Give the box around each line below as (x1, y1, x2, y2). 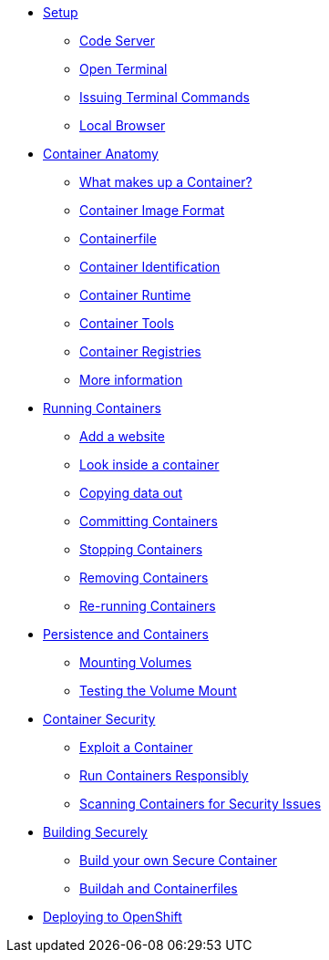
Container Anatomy (43, 146, 159, 161)
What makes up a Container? (79, 174, 252, 190)
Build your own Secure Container (79, 852, 278, 868)
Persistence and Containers (43, 626, 209, 642)
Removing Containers (79, 570, 209, 585)
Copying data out (79, 485, 183, 501)
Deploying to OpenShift (43, 909, 182, 924)
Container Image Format (79, 202, 225, 218)
